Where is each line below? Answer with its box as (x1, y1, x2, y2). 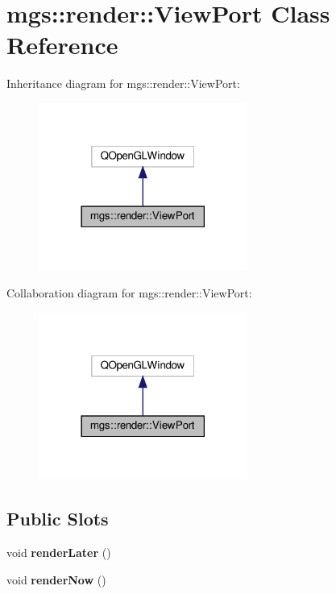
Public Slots (6, 506, 109, 531)
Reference (6, 28, 118, 61)
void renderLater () (6, 544, 111, 561)
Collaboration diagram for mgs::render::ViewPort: (6, 285, 252, 301)
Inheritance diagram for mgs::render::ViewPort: (6, 75, 240, 92)
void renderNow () (6, 571, 106, 588)
